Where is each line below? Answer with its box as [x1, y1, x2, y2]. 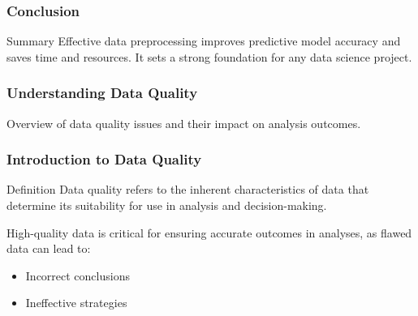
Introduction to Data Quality [6, 149, 202, 169]
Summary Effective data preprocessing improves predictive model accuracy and [6, 32, 401, 49]
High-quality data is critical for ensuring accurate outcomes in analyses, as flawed [6, 224, 412, 241]
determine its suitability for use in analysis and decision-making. [6, 197, 327, 214]
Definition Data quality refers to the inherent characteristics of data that [6, 181, 369, 198]
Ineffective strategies [25, 294, 127, 311]
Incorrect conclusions [25, 267, 130, 284]
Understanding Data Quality [6, 83, 198, 103]
